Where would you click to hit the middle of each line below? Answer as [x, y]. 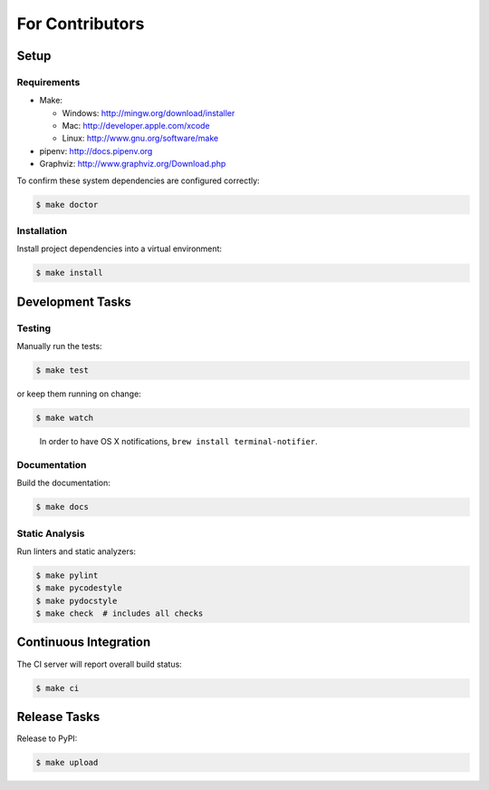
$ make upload [67, 763]
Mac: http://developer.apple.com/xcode [136, 126]
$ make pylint [67, 575]
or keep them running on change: [79, 394]
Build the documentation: [63, 483]
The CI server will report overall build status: [100, 664]
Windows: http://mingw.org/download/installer [149, 112]
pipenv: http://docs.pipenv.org [96, 151]
